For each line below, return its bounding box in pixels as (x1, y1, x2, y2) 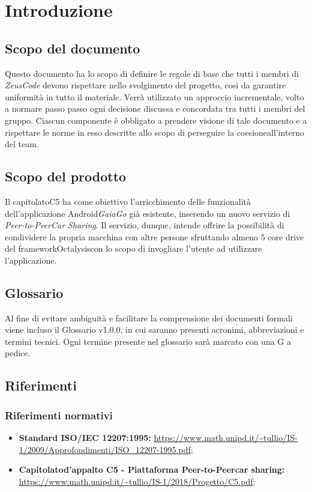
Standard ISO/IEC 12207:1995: (19, 431, 151, 444)
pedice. (5, 347, 31, 359)
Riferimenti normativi (5, 407, 113, 422)
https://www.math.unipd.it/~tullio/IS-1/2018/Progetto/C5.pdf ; (19, 475, 256, 487)
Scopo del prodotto (5, 167, 127, 186)
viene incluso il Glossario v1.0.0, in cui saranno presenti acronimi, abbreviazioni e (5, 323, 304, 336)
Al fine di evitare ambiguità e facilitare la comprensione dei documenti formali (5, 311, 293, 324)
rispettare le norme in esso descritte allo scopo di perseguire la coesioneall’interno (5, 126, 304, 138)
